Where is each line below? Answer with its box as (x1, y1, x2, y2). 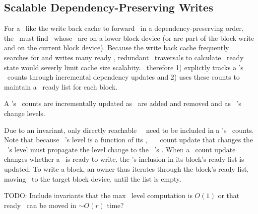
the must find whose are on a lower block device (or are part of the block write (4, 32, 254, 43)
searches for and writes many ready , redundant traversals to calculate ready (4, 52, 244, 62)
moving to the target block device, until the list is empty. (4, 173, 182, 184)
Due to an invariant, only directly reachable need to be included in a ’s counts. (4, 124, 254, 135)
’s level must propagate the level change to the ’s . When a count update (7, 144, 236, 154)
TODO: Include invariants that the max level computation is (4, 190, 193, 201)
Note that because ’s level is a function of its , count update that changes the (4, 134, 253, 145)
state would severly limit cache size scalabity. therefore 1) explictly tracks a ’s (4, 62, 244, 72)
